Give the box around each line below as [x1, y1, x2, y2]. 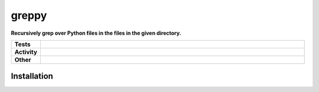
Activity [14, 48, 38, 56]
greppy [11, 9, 47, 22]
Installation [11, 71, 53, 81]
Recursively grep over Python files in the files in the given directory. [11, 29, 181, 37]
